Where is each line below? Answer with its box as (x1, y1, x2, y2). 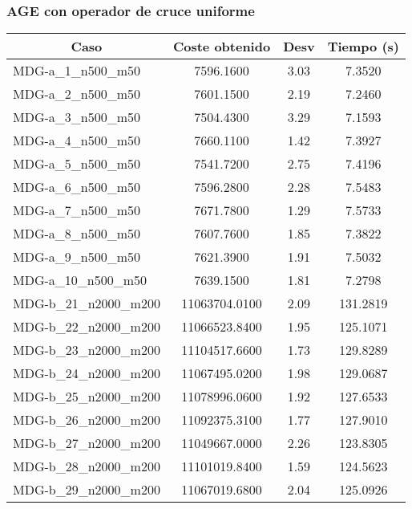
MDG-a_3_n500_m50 (13, 108, 141, 127)
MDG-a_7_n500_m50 (13, 201, 141, 220)
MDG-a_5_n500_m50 (13, 154, 141, 173)
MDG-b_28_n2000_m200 (13, 457, 160, 476)
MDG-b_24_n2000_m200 (13, 364, 160, 383)
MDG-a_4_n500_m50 (13, 131, 141, 150)
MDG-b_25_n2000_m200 (13, 387, 160, 406)
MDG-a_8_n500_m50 (13, 224, 141, 243)
